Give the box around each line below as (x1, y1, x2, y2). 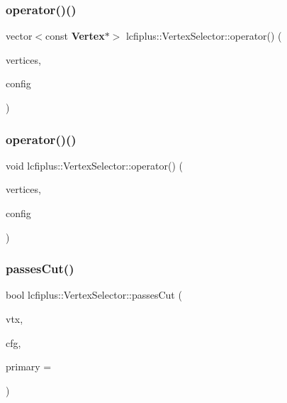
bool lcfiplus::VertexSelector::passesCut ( (6, 287, 182, 302)
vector (6, 28, 33, 43)
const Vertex (45, 28, 105, 43)
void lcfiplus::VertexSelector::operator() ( (6, 158, 183, 172)
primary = (6, 359, 52, 374)
